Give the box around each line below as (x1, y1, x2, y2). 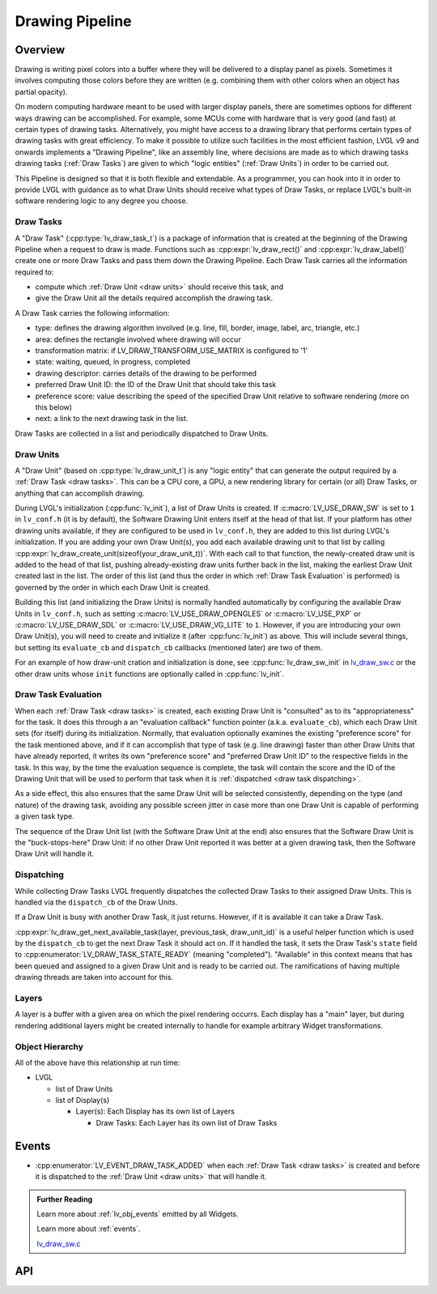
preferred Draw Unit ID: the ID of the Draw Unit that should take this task (35, 380, 277, 389)
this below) (35, 402, 73, 412)
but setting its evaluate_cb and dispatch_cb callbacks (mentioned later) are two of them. (15, 642, 323, 652)
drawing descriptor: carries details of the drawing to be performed (35, 368, 257, 378)
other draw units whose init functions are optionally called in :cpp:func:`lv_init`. (15, 669, 285, 679)
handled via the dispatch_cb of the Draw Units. (15, 897, 178, 907)
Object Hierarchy (15, 1041, 84, 1052)
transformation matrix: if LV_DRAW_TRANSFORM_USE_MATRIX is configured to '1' (35, 346, 308, 355)
